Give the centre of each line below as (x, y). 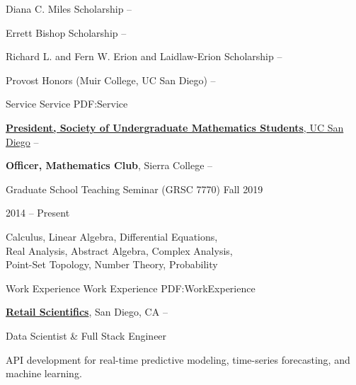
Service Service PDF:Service (67, 104)
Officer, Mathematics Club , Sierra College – (109, 165)
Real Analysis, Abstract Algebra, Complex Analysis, (119, 250)
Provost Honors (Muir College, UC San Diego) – (111, 80)
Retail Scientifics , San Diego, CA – (87, 312)
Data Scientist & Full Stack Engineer (86, 335)
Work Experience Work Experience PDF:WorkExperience (131, 288)
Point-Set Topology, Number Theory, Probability (112, 264)
